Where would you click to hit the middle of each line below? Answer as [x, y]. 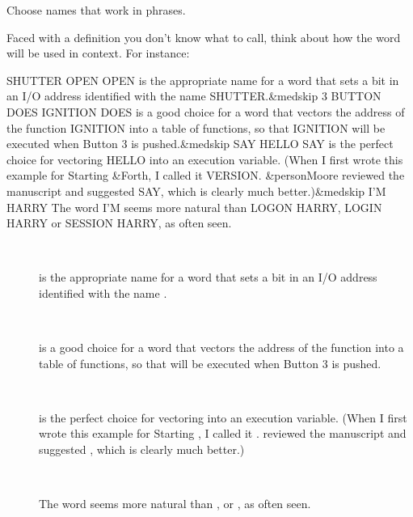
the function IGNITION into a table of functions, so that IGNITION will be [196, 127]
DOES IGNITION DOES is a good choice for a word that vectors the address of [206, 111]
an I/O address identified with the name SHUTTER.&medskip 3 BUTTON [194, 96]
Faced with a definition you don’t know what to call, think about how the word [204, 37]
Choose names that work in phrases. [96, 10]
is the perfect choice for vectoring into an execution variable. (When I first [223, 417]
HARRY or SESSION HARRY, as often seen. [119, 223]
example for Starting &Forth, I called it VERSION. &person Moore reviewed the [206, 175]
